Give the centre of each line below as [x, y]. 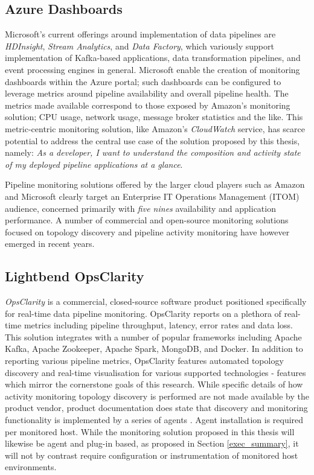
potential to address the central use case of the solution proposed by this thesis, [152, 140]
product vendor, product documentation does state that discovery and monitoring [156, 408]
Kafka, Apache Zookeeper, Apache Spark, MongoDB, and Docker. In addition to [154, 349]
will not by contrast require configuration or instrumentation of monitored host [152, 455]
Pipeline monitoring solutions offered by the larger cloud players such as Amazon [155, 184]
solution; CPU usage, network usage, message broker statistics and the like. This [154, 117]
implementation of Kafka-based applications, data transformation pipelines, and [153, 58]
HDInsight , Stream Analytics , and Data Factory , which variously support [139, 46]
